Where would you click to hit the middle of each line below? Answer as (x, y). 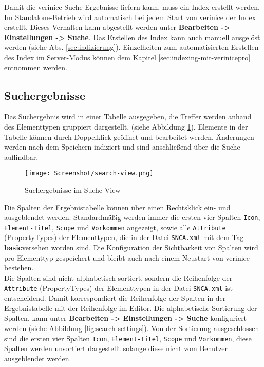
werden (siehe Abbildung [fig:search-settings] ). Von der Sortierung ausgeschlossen (132, 328)
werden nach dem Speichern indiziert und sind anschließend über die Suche (122, 147)
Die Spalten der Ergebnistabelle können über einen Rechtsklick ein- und (117, 207)
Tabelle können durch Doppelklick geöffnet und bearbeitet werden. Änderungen (129, 136)
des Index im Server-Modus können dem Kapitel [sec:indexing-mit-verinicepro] (127, 57)
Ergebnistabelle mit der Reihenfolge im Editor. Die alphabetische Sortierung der (131, 308)
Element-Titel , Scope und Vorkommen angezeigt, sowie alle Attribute (115, 227)
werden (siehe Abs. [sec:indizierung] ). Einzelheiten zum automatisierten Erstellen (131, 47)
